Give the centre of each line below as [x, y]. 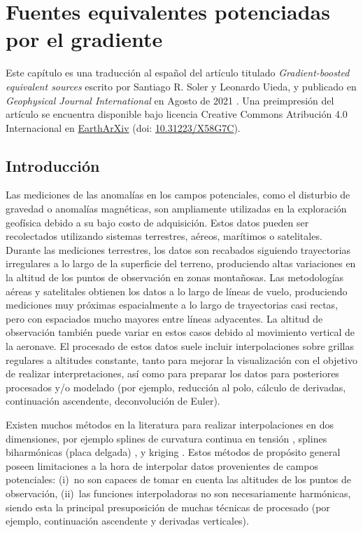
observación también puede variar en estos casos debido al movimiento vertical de [180, 332]
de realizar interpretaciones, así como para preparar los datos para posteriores [172, 373]
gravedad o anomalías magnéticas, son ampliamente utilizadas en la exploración [176, 209]
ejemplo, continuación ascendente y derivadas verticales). [127, 521]
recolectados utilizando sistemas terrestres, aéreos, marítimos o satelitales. [164, 236]
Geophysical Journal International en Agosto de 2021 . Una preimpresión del [170, 100]
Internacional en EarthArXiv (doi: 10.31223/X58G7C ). [123, 127]
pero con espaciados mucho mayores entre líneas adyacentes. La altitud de [164, 318]
